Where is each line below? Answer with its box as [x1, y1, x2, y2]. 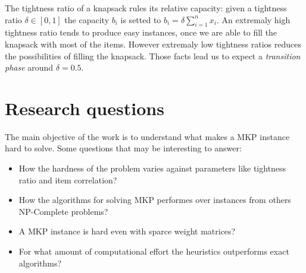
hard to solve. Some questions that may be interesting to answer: [5, 142, 242, 154]
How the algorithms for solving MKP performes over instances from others [18, 193, 291, 206]
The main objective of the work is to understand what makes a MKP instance [5, 130, 290, 142]
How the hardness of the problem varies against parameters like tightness [18, 162, 286, 174]
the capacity [64, 13, 110, 26]
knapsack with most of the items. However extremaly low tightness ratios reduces [5, 37, 302, 50]
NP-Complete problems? [18, 205, 108, 217]
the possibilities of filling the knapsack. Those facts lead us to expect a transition [5, 49, 301, 62]
